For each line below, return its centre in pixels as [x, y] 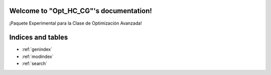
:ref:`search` [35, 63]
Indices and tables [39, 38]
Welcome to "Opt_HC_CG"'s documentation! [81, 11]
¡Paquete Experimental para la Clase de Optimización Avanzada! [76, 23]
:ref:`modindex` [38, 56]
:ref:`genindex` [37, 49]
